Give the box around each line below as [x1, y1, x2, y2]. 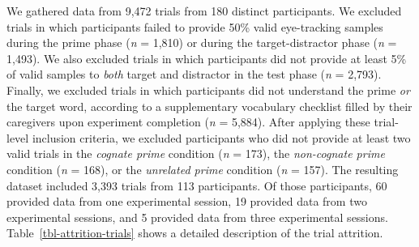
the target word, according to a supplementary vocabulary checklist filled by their [6, 97, 413, 114]
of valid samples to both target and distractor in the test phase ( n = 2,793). [6, 66, 382, 83]
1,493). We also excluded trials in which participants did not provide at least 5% [6, 49, 407, 66]
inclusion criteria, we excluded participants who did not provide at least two [32, 129, 411, 146]
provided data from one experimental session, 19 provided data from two [6, 193, 367, 210]
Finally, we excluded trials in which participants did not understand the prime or [6, 81, 410, 98]
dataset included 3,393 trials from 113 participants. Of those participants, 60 [6, 177, 387, 194]
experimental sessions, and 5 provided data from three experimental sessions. [6, 208, 388, 225]
